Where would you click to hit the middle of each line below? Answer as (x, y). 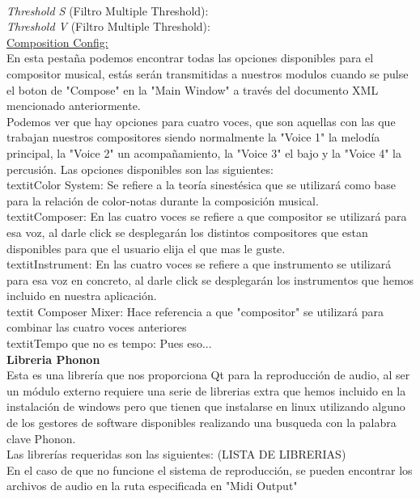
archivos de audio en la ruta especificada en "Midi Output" (152, 486)
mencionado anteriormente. (74, 106)
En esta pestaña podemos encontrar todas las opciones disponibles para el (190, 58)
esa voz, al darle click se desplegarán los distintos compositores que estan (187, 232)
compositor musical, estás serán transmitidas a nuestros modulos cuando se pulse (208, 73)
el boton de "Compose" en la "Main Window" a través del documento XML (193, 89)
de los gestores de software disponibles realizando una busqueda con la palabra (202, 423)
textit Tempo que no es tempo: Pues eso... (109, 343)
